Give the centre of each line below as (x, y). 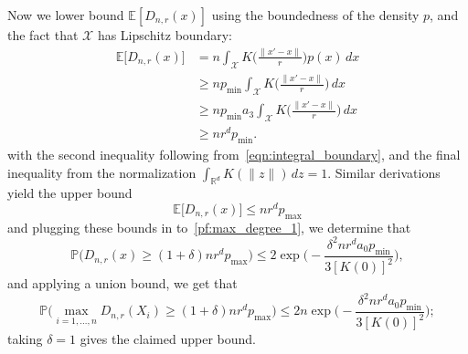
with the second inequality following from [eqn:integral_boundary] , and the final (234, 154)
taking (25, 339)
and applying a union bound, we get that (122, 283)
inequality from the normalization (102, 172)
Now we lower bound (66, 15)
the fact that (43, 35)
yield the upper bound (70, 193)
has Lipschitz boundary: (165, 35)
